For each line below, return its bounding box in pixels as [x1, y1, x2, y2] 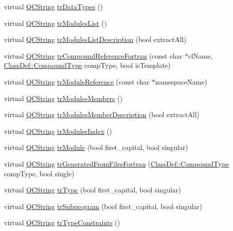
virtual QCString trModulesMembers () [4, 93, 123, 103]
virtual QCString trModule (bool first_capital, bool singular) [4, 142, 188, 152]
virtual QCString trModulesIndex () [4, 126, 112, 136]
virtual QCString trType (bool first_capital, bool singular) [4, 185, 181, 195]
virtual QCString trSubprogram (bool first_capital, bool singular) [4, 201, 203, 211]
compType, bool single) [4, 168, 74, 178]
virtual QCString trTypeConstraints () [4, 217, 120, 228]
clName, [188, 50, 212, 61]
